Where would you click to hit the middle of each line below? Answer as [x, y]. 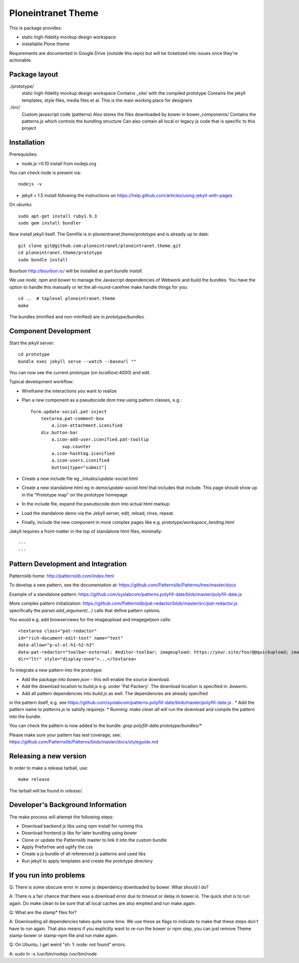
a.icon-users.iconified [80, 461]
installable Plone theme [46, 44]
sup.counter [76, 446]
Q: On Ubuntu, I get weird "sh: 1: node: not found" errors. [68, 945]
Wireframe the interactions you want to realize [69, 391]
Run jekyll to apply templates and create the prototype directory [87, 861]
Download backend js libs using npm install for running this [82, 826]
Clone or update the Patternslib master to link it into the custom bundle [94, 840]
